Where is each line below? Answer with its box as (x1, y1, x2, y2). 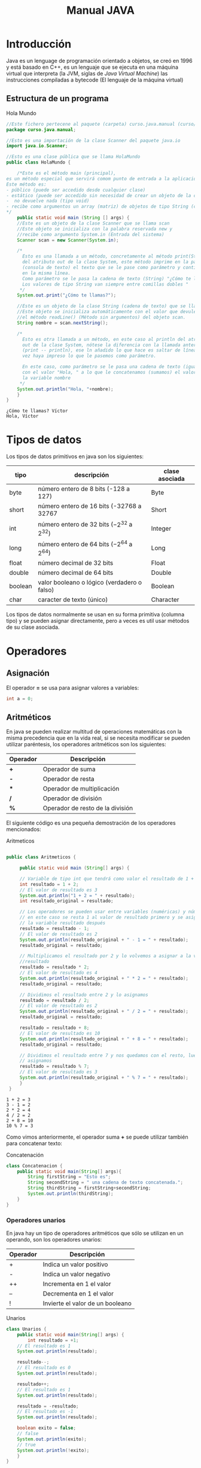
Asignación (6, 668, 50, 679)
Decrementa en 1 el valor (42, 1289, 114, 1297)
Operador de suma (42, 765, 96, 773)
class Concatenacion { (6, 1163, 63, 1169)
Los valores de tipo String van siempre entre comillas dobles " (22, 281, 188, 287)
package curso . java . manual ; (6, 126, 77, 132)
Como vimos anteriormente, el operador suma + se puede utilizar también (6, 1133, 188, 1140)
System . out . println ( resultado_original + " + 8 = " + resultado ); (19, 1036, 188, 1042)
